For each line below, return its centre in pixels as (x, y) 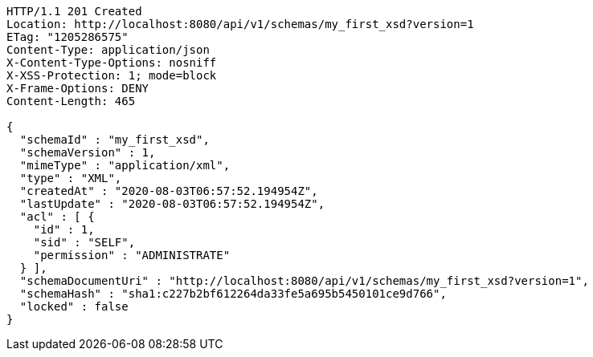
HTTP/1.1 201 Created (74, 11)
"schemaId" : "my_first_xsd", (115, 140)
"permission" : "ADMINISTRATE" (132, 255)
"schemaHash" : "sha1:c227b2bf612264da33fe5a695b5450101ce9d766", (233, 294)
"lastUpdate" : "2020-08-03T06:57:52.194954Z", (172, 204)
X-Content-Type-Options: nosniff (112, 63)
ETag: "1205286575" (67, 37)
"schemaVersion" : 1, (88, 152)
